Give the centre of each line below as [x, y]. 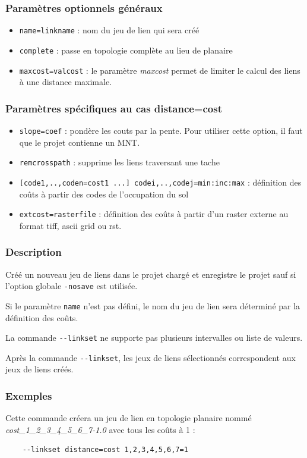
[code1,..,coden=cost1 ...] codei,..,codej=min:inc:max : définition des [160, 182]
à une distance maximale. [66, 82]
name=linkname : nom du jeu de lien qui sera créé [109, 30]
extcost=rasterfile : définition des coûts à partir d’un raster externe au [154, 214]
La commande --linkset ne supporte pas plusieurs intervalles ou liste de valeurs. [154, 338]
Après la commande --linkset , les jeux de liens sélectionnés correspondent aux [151, 357]
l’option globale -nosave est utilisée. [72, 286]
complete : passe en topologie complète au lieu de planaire [126, 50]
